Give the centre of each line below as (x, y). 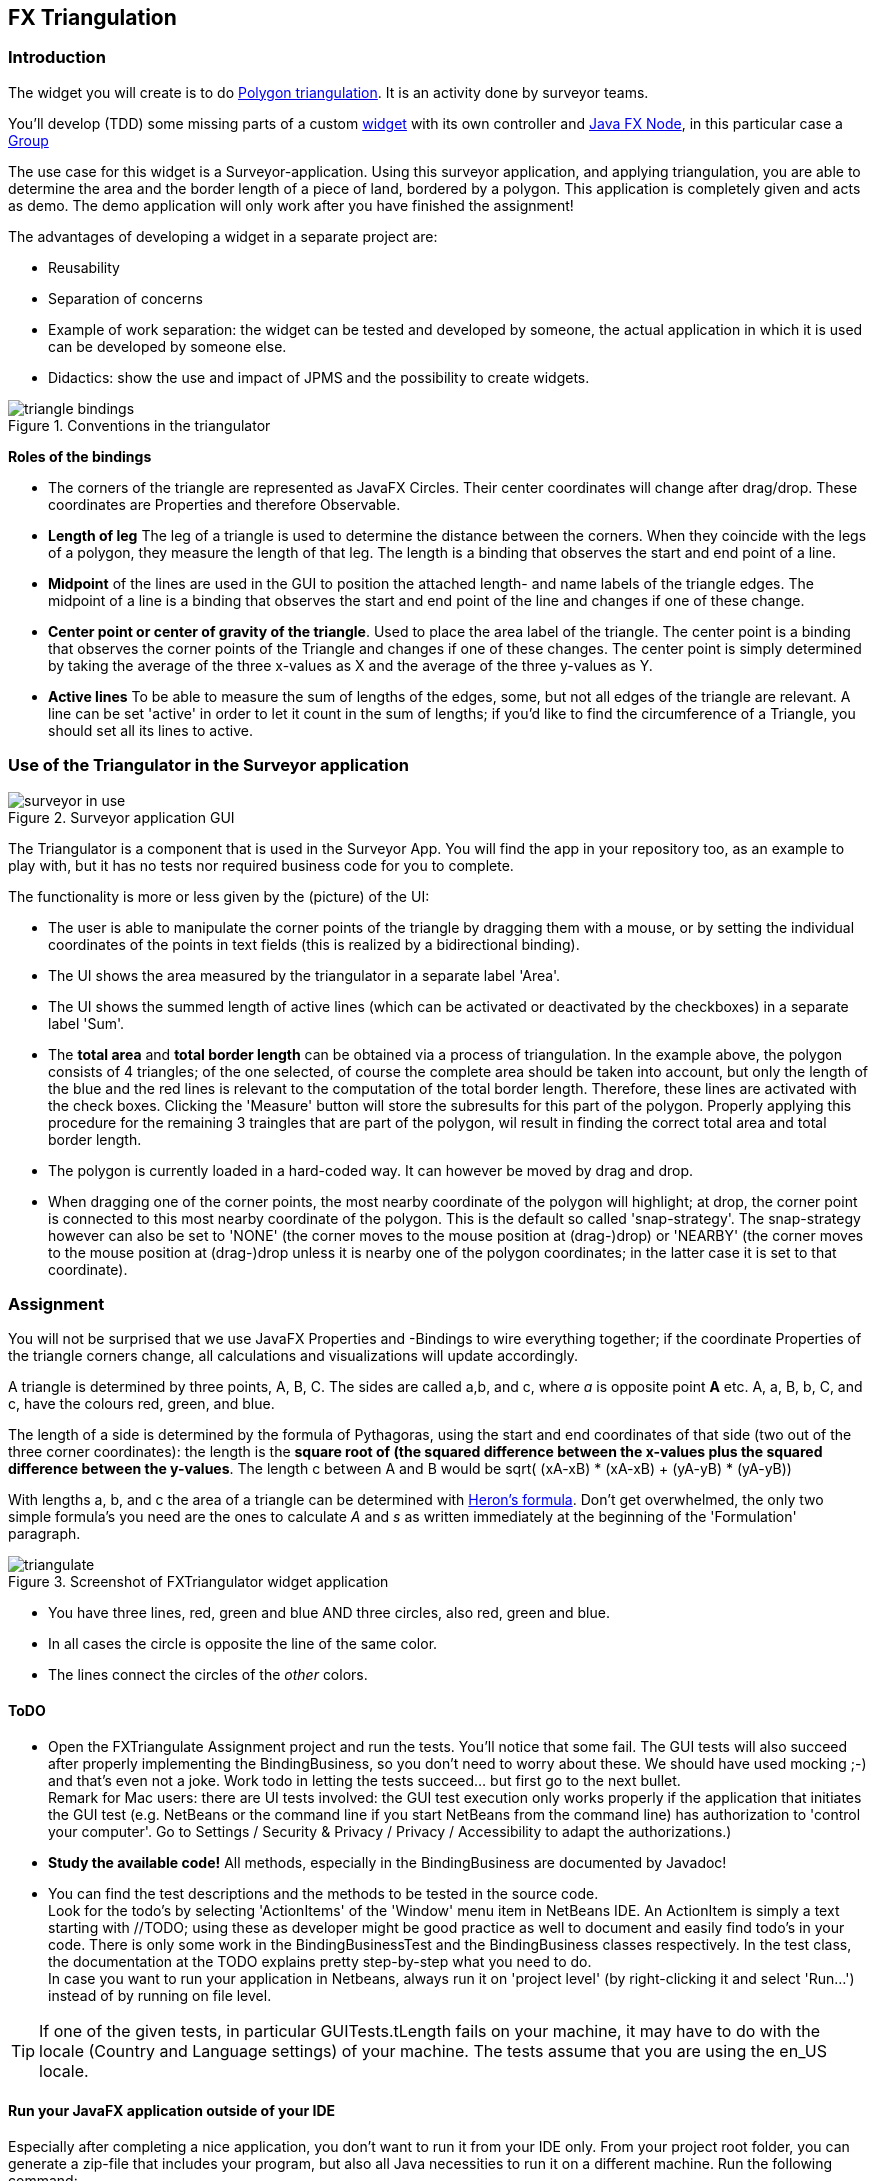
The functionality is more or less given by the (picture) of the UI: (219, 896)
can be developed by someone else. (167, 346)
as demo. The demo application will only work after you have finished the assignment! (291, 205)
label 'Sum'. (86, 1023)
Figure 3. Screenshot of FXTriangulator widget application (198, 1582)
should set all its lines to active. (150, 730)
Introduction (57, 57)
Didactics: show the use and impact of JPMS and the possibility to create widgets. (319, 377)
